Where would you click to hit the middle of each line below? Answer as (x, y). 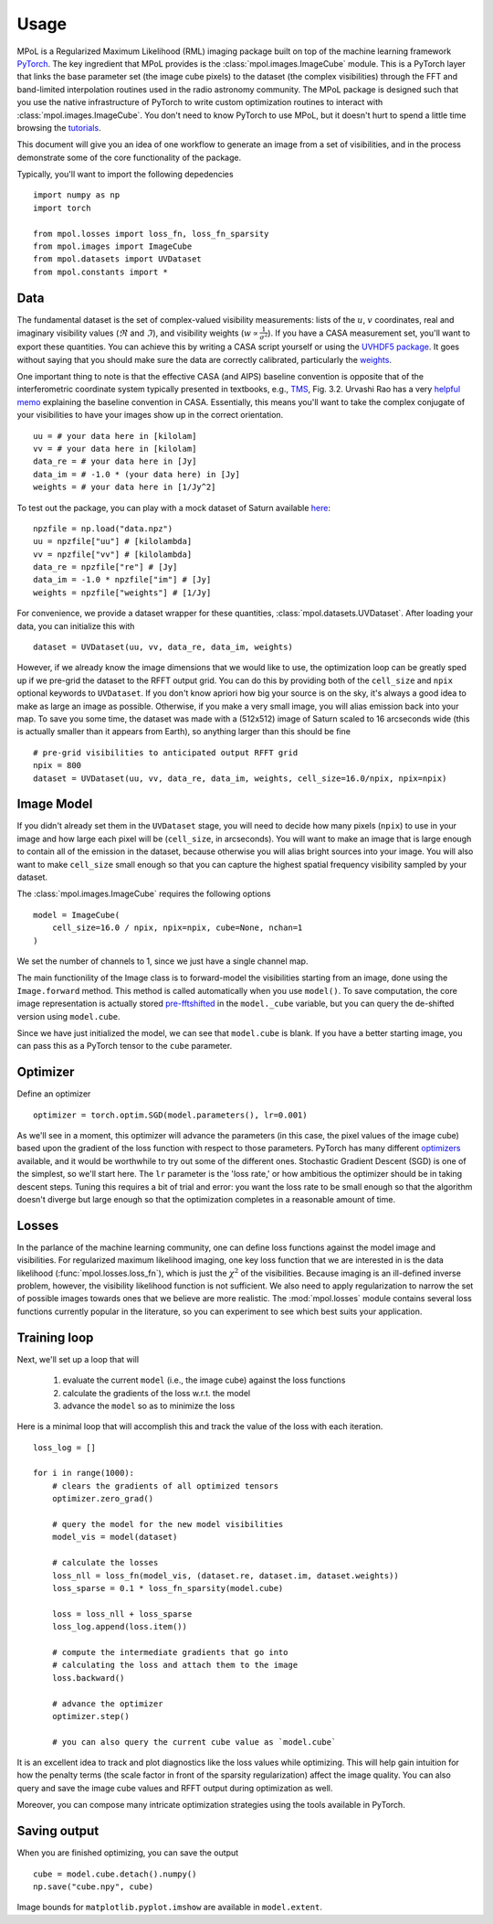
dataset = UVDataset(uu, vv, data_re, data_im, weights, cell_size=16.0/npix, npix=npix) (240, 778)
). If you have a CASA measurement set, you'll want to (369, 333)
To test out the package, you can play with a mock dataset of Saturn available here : (173, 508)
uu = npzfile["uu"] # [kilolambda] (113, 541)
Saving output (58, 1831)
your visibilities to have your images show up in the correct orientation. (150, 415)
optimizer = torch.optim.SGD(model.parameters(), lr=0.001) (170, 1115)
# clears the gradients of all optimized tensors (165, 1486)
